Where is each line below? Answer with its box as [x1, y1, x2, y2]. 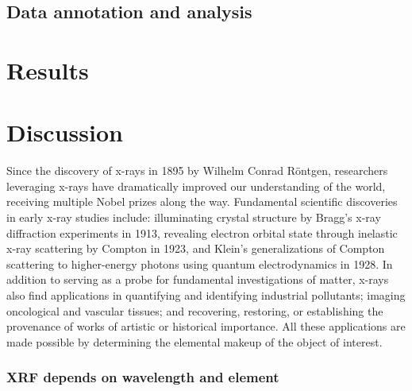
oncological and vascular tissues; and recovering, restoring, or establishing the [6, 302, 383, 319]
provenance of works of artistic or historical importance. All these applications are [6, 318, 406, 335]
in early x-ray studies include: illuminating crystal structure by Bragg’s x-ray [6, 209, 381, 226]
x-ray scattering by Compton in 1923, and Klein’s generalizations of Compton [6, 240, 385, 257]
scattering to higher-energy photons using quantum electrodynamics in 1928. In [6, 255, 393, 272]
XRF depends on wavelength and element [6, 367, 279, 387]
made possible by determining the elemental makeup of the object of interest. [6, 333, 383, 350]
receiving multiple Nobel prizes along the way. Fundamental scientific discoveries [6, 193, 398, 210]
